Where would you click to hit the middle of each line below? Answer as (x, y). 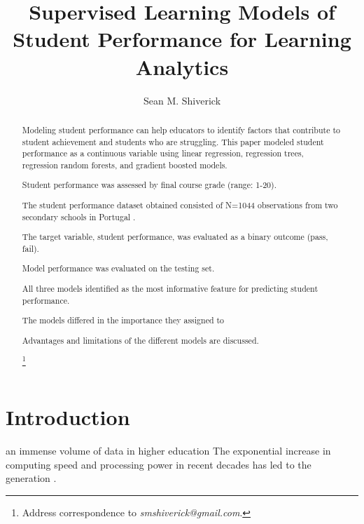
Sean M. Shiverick (182, 100)
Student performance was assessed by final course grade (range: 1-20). (149, 185)
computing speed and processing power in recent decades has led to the (159, 464)
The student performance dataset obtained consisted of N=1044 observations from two (180, 204)
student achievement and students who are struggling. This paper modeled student (173, 141)
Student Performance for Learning (182, 39)
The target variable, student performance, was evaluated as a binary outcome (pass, (175, 237)
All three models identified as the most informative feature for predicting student (170, 288)
